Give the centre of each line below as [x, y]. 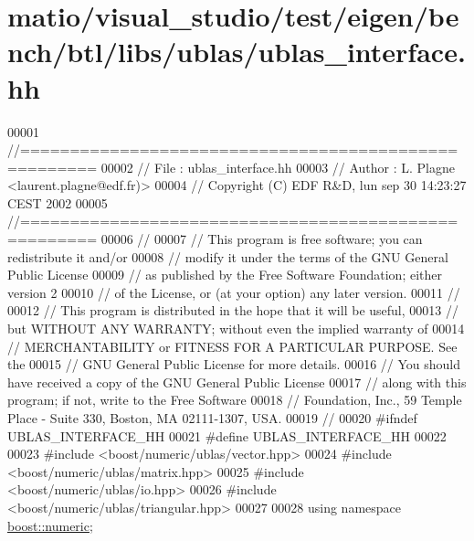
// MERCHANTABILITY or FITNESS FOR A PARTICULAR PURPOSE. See [232, 346]
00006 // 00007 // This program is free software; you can [262, 239]
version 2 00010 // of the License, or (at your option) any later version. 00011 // [234, 292]
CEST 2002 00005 [58, 202]
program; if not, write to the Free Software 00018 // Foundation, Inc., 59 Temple [235, 400]
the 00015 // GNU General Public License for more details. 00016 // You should [234, 364]
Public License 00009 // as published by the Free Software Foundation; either [225, 275]
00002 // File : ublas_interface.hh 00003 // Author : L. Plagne [278, 167]
